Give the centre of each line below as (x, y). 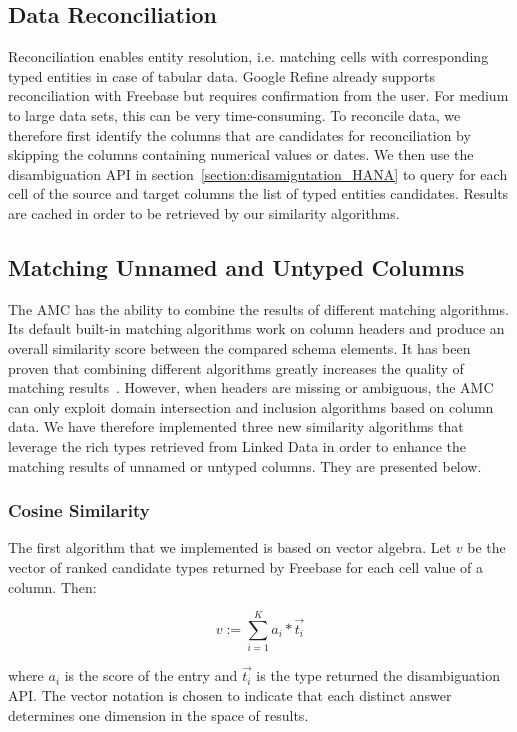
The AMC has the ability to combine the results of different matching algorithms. (258, 308)
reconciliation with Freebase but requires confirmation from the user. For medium (258, 95)
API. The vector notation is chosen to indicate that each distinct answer (230, 695)
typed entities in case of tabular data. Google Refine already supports (221, 75)
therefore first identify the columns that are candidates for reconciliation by (239, 134)
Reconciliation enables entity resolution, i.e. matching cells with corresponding (248, 56)
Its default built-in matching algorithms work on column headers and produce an (256, 328)
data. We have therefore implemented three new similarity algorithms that (236, 426)
